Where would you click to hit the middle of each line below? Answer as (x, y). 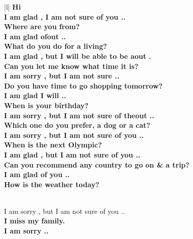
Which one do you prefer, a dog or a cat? (77, 125)
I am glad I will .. (35, 95)
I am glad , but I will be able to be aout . (78, 56)
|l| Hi (13, 7)
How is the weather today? (52, 184)
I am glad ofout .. (35, 36)
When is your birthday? (46, 105)
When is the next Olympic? (53, 145)
